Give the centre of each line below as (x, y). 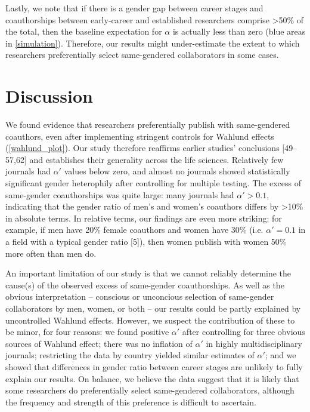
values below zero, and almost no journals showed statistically (177, 171)
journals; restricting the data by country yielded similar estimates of (130, 355)
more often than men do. (51, 253)
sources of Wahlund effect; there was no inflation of (99, 343)
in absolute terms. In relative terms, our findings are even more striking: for (144, 218)
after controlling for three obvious (244, 332)
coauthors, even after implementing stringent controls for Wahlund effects (140, 136)
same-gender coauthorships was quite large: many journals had (120, 194)
